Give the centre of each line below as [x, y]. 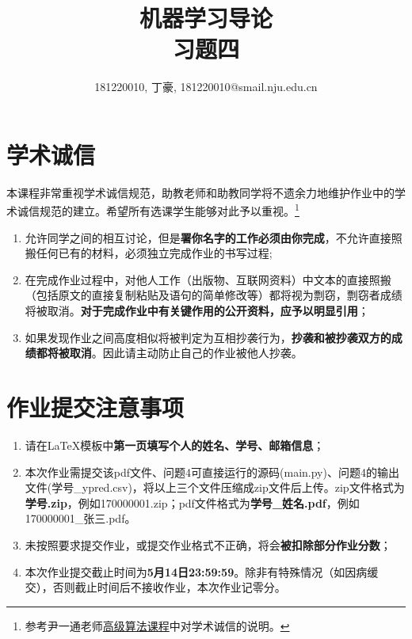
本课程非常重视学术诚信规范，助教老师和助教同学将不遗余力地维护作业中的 [200, 192]
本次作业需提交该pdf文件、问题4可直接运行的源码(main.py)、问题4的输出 [212, 472]
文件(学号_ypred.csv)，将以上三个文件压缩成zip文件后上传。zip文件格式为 [215, 487]
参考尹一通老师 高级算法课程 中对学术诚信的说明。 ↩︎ [157, 625]
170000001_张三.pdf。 [80, 518]
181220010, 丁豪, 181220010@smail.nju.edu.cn [206, 87]
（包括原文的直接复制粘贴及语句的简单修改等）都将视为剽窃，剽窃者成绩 [214, 295]
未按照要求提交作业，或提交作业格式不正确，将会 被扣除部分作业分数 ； [208, 544]
